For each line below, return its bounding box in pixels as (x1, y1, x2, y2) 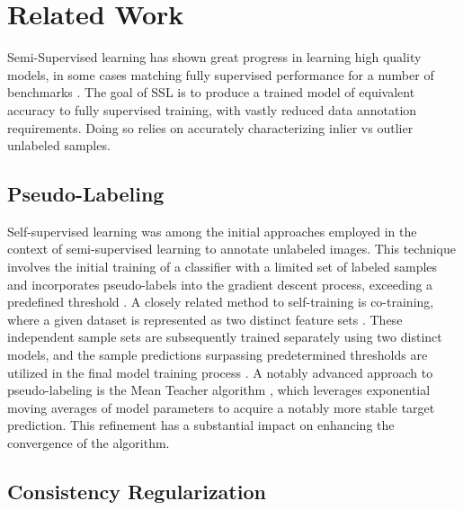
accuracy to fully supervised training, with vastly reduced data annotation (7, 100, 417, 119)
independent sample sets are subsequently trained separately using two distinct (7, 327, 442, 346)
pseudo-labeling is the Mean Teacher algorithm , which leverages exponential (7, 380, 431, 399)
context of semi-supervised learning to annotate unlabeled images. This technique (7, 239, 457, 258)
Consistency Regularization (7, 478, 266, 505)
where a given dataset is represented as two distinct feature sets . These (7, 309, 403, 328)
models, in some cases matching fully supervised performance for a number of (7, 65, 434, 84)
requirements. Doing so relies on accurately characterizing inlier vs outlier (7, 118, 414, 137)
